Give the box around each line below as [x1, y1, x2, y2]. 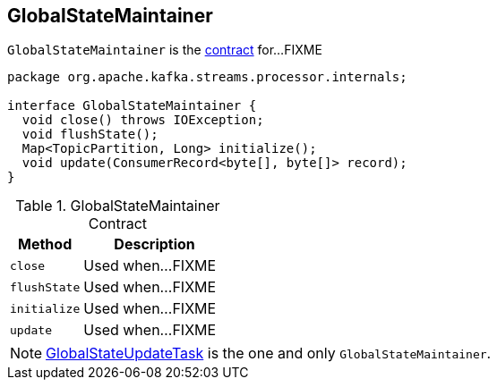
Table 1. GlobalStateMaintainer [15, 197, 220, 215]
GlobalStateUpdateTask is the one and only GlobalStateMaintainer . [46, 344, 492, 363]
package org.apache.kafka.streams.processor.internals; [7, 70, 407, 85]
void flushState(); [21, 127, 159, 142]
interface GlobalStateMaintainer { [7, 98, 257, 114]
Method [18, 235, 73, 254]
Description [114, 235, 195, 254]
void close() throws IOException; [21, 113, 264, 128]
